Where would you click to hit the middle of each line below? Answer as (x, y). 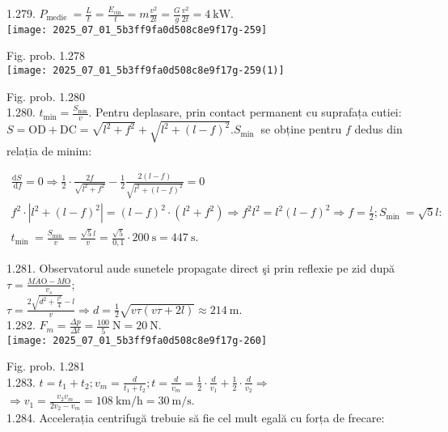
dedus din (378, 129)
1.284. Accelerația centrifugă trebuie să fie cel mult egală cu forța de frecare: (196, 418)
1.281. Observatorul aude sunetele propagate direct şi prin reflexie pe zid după (201, 267)
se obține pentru (301, 129)
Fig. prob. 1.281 (46, 366)
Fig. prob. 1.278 (46, 55)
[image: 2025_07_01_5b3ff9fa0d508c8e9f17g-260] (137, 340)
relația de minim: (49, 150)
